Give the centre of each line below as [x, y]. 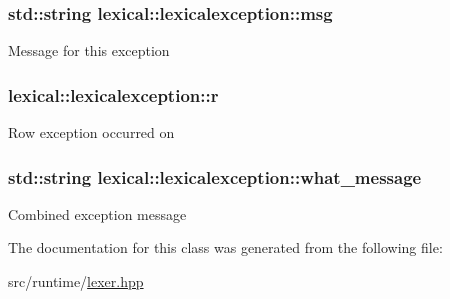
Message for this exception [89, 50]
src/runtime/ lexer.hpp [76, 281]
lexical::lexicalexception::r [113, 94]
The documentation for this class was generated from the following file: [225, 247]
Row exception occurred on [91, 132]
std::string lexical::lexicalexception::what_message [215, 176]
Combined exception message [97, 213]
